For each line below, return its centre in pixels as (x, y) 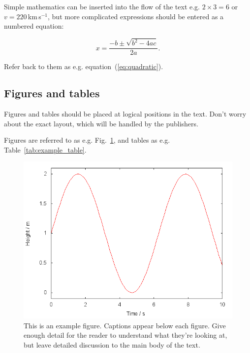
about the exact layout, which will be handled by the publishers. (101, 123)
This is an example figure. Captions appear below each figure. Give (125, 325)
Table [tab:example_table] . (45, 149)
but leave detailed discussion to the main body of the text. (112, 345)
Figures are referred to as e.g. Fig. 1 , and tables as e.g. (87, 140)
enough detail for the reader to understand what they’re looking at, (125, 335)
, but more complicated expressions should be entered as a (136, 16)
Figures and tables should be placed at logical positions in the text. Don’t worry (125, 113)
